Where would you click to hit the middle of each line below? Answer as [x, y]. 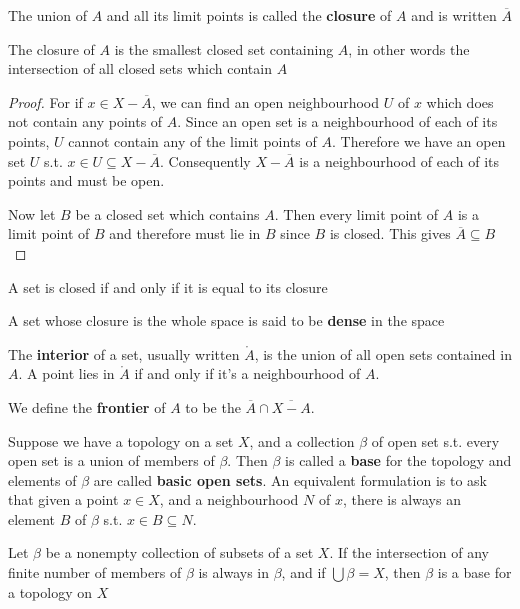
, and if [303, 572]
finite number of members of [95, 572]
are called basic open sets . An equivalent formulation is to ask [290, 479]
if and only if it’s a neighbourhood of [247, 373]
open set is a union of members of [111, 460]
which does [460, 101]
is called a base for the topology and [398, 460]
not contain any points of [85, 121]
